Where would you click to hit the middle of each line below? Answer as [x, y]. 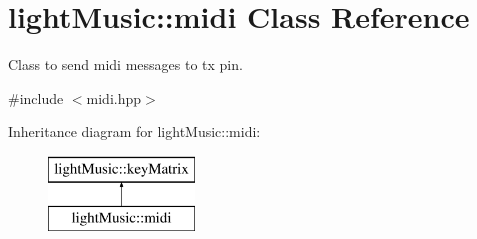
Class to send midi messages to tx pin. [125, 64]
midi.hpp [114, 97]
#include [36, 97]
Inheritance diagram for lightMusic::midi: [134, 131]
